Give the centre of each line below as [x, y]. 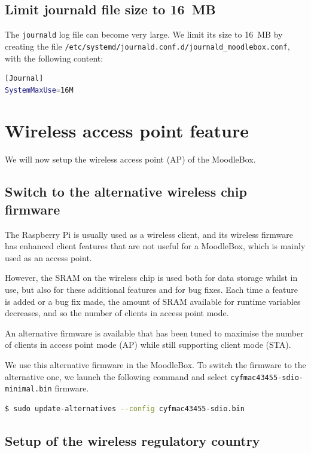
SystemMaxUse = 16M [39, 90]
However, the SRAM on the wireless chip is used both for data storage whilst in [151, 278]
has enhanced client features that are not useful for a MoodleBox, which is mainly [155, 246]
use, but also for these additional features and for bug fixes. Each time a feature [151, 289]
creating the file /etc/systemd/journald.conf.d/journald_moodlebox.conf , [147, 46]
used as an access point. [48, 257]
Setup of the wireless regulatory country [132, 440]
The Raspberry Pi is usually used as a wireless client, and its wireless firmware [149, 234]
